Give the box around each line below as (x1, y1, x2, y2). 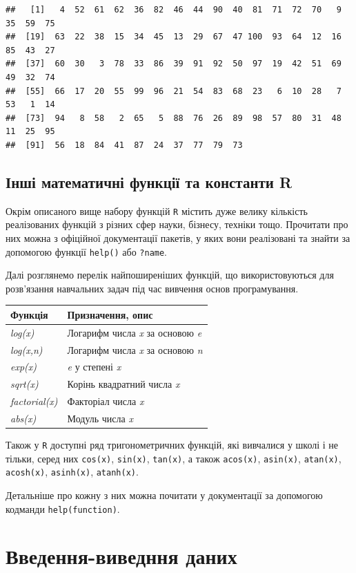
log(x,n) (10, 342, 43, 357)
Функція (10, 307, 48, 321)
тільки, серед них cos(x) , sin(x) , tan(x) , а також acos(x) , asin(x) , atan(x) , (6, 451, 342, 465)
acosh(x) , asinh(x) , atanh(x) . (6, 464, 139, 479)
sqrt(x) (10, 377, 39, 391)
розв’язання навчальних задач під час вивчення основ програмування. (6, 281, 299, 295)
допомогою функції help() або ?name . (6, 244, 168, 259)
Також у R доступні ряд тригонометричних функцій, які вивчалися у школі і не (6, 438, 339, 452)
